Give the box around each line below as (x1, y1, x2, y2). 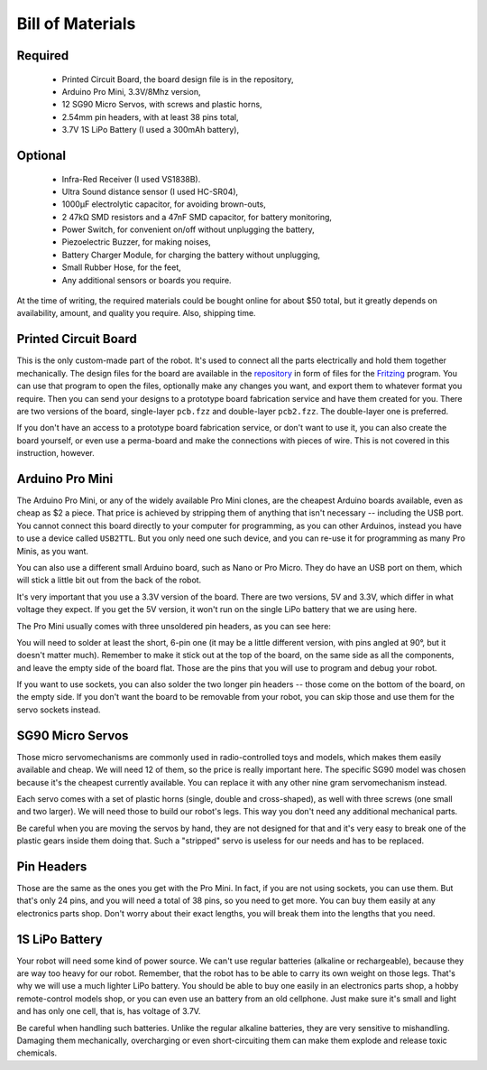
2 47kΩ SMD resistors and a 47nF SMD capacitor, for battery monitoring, (61, 211, 333, 222)
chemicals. (16, 1047, 58, 1058)
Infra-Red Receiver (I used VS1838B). (61, 173, 201, 184)
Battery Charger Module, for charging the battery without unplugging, (61, 249, 320, 260)
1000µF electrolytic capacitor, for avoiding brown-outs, (61, 199, 266, 209)
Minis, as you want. (16, 545, 89, 556)
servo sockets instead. (16, 704, 101, 715)
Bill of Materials (16, 14, 136, 33)
